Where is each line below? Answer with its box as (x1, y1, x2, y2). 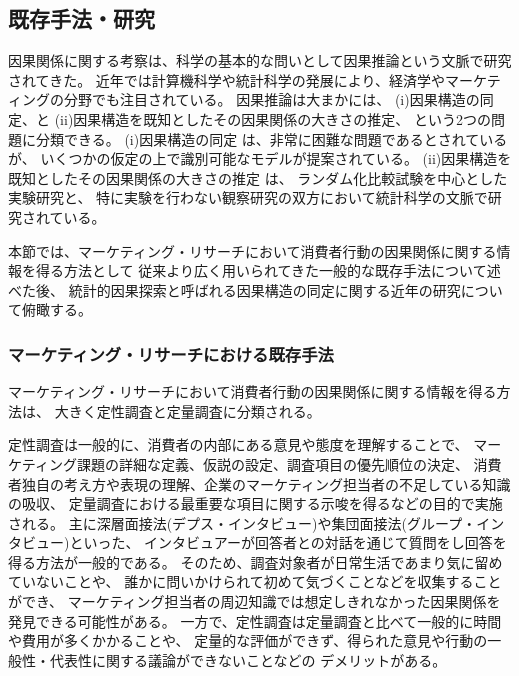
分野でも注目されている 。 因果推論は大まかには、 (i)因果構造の (63, 89, 480, 110)
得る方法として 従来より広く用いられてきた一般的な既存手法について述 (35, 260, 501, 281)
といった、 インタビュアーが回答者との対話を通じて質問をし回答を (69, 532, 507, 553)
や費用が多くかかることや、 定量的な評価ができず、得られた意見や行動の (8, 630, 488, 651)
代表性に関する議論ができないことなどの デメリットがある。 (49, 649, 447, 670)
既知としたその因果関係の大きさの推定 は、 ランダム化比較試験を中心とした (8, 167, 508, 188)
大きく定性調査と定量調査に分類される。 (54, 400, 321, 421)
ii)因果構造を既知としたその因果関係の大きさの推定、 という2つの (60, 108, 491, 129)
